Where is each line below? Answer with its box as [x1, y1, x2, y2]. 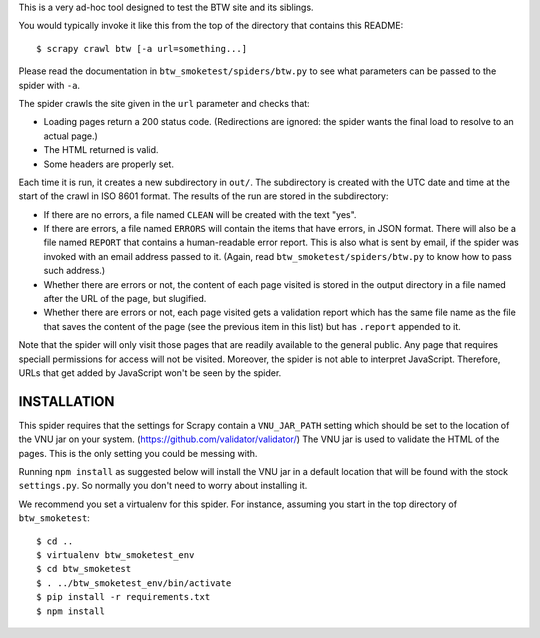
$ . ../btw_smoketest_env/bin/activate [36, 577, 232, 589]
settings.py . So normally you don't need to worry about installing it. [18, 480, 308, 492]
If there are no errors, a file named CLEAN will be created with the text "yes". [43, 208, 357, 220]
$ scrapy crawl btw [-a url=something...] [36, 43, 248, 54]
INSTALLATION [18, 393, 115, 410]
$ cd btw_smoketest [36, 563, 132, 575]
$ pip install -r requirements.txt [36, 591, 211, 603]
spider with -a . [18, 79, 80, 91]
